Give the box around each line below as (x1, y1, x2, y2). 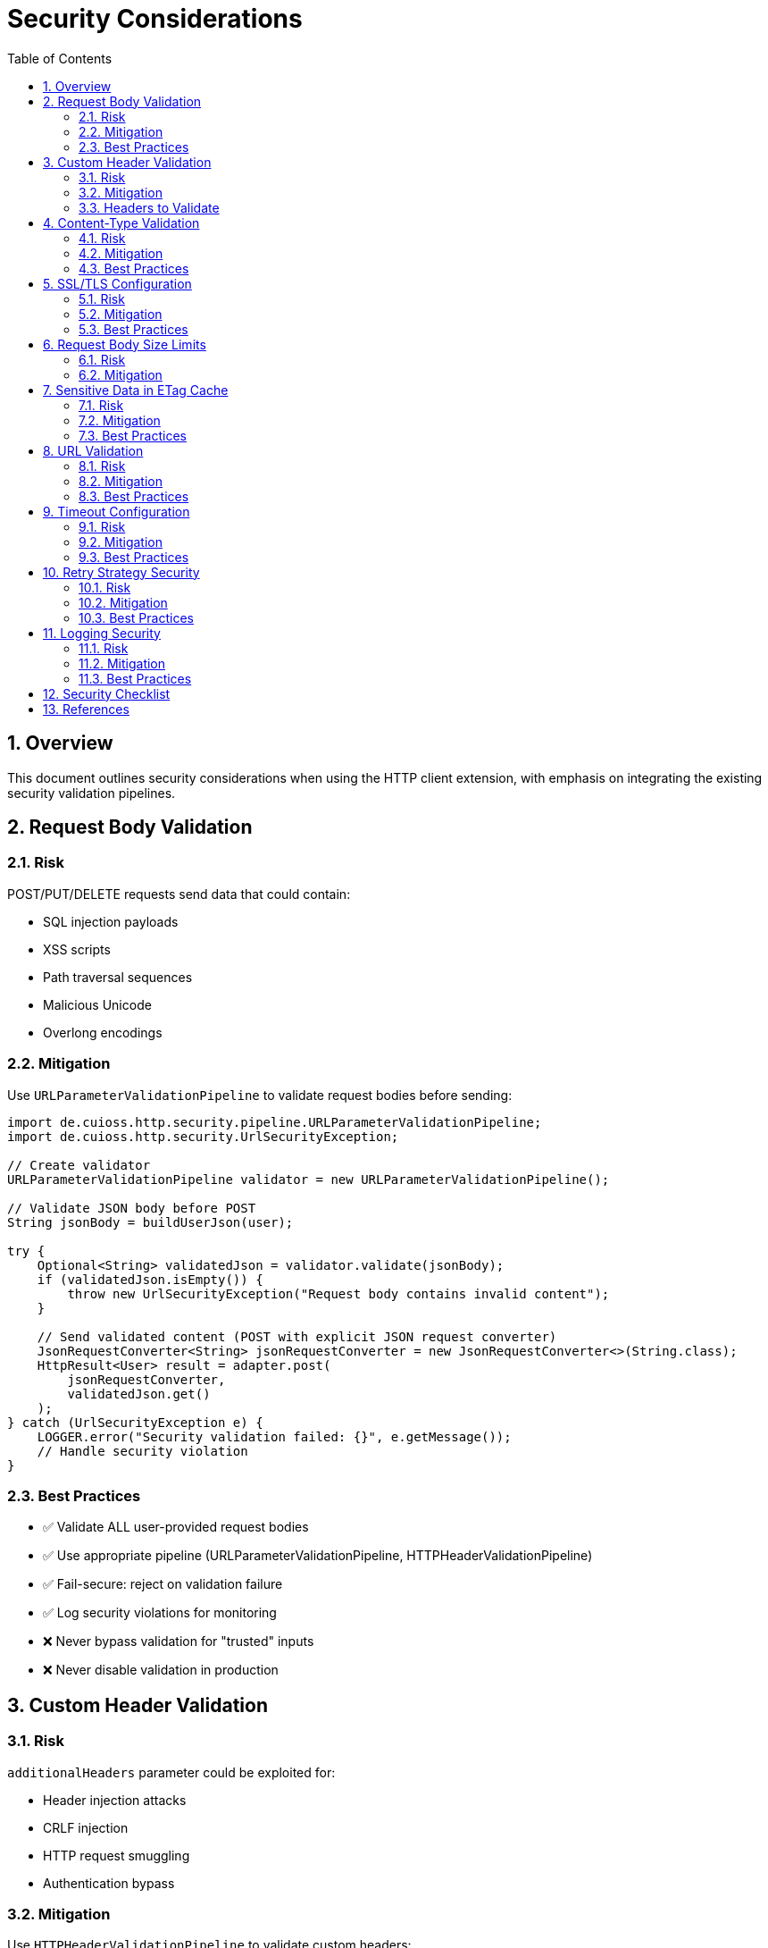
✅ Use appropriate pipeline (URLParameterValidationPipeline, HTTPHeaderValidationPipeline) (43, 1548, 593, 1564)
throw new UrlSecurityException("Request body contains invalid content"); (67, 1286, 610, 1301)
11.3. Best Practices (79, 670, 192, 686)
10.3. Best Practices (79, 609, 194, 626)
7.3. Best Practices (79, 427, 187, 443)
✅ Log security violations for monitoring (43, 1605, 277, 1621)
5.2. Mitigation (79, 306, 163, 322)
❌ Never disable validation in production (43, 1662, 279, 1678)
